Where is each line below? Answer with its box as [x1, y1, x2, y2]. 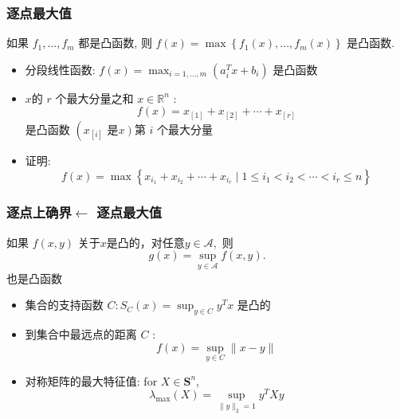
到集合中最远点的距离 [25, 325, 137, 342]
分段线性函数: [25, 61, 96, 77]
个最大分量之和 [55, 89, 134, 106]
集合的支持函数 [25, 296, 104, 313]
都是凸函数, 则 [78, 34, 152, 51]
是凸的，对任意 [106, 233, 185, 250]
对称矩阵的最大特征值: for [25, 372, 158, 389]
